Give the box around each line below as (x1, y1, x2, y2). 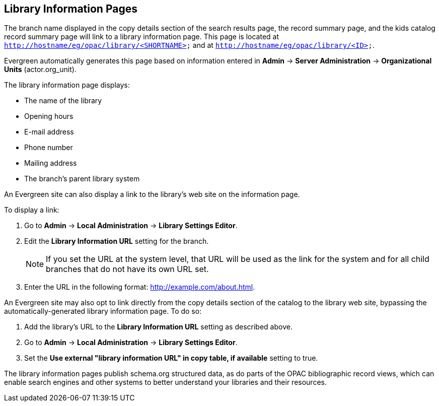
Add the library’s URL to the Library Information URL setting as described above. (24, 322, 292, 331)
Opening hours (24, 112, 74, 121)
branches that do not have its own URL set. (46, 264, 209, 275)
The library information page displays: (4, 81, 130, 90)
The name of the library (24, 96, 102, 105)
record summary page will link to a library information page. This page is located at (4, 32, 279, 41)
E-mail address (24, 127, 74, 137)
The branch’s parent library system (24, 174, 140, 183)
